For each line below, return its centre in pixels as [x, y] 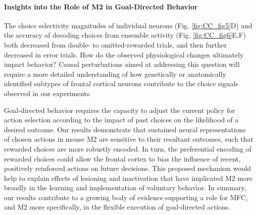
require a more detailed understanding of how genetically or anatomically [115, 74]
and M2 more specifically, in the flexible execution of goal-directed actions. [117, 207]
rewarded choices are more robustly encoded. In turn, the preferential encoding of [128, 148]
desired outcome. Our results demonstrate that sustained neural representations [125, 129]
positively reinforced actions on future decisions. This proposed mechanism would [128, 168]
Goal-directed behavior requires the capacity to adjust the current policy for [120, 110]
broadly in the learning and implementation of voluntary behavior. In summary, [125, 188]
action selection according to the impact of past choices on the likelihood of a [121, 120]
